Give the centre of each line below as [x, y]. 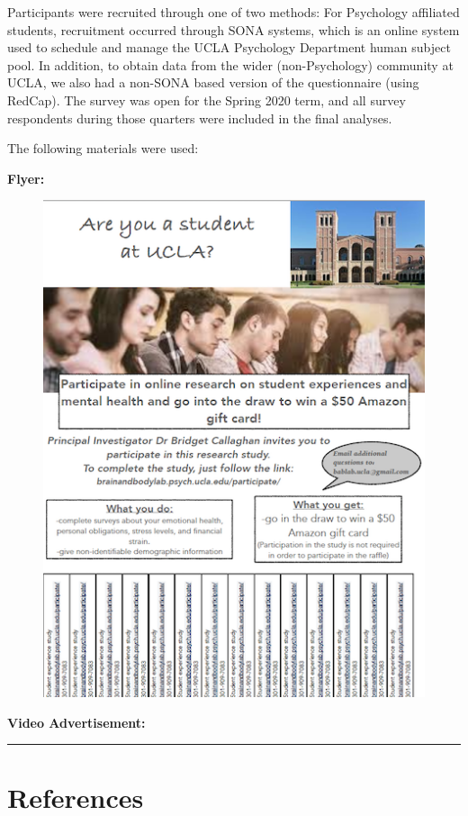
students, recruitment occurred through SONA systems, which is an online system [234, 29]
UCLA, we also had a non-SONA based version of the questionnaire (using [213, 82]
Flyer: [26, 178]
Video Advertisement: [76, 722]
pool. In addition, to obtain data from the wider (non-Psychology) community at [230, 64]
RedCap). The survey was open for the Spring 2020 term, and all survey [207, 100]
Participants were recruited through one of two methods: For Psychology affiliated [234, 12]
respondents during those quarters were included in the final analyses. [200, 118]
